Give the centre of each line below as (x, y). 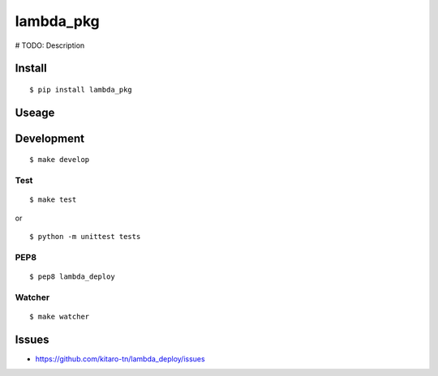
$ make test (53, 200)
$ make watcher (60, 317)
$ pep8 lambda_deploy (72, 277)
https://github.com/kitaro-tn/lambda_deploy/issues (120, 359)
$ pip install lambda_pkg (81, 90)
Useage (35, 112)
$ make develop (60, 160)
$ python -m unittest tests (85, 237)
